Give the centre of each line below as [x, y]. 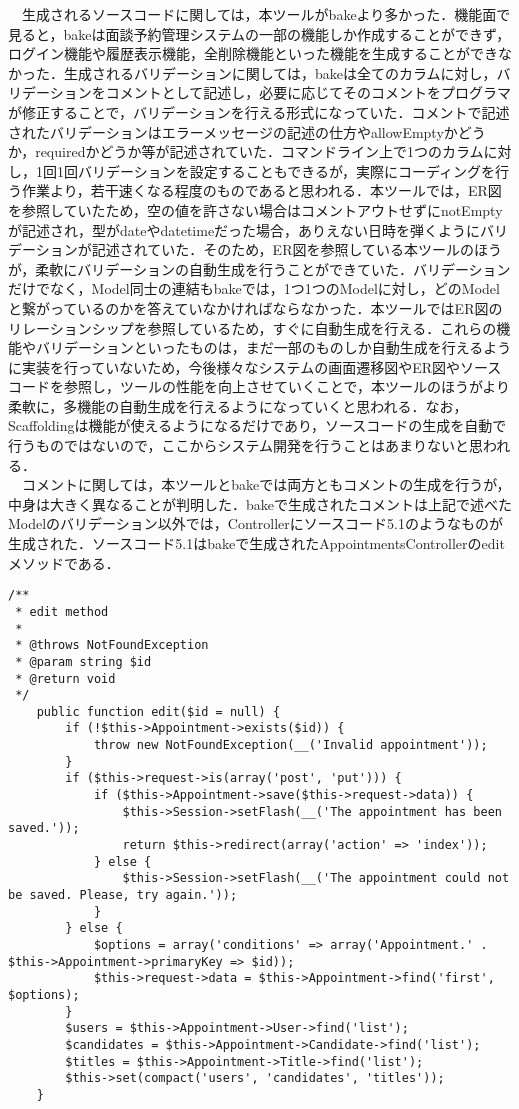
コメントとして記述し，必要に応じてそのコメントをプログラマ [308, 92]
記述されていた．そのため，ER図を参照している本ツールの [283, 249]
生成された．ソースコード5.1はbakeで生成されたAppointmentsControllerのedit [256, 543]
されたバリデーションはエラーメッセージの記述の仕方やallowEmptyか [233, 131]
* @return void [65, 678]
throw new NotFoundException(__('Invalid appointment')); [290, 745]
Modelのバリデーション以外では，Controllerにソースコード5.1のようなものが [255, 523]
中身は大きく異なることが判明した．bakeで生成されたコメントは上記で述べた [260, 503]
